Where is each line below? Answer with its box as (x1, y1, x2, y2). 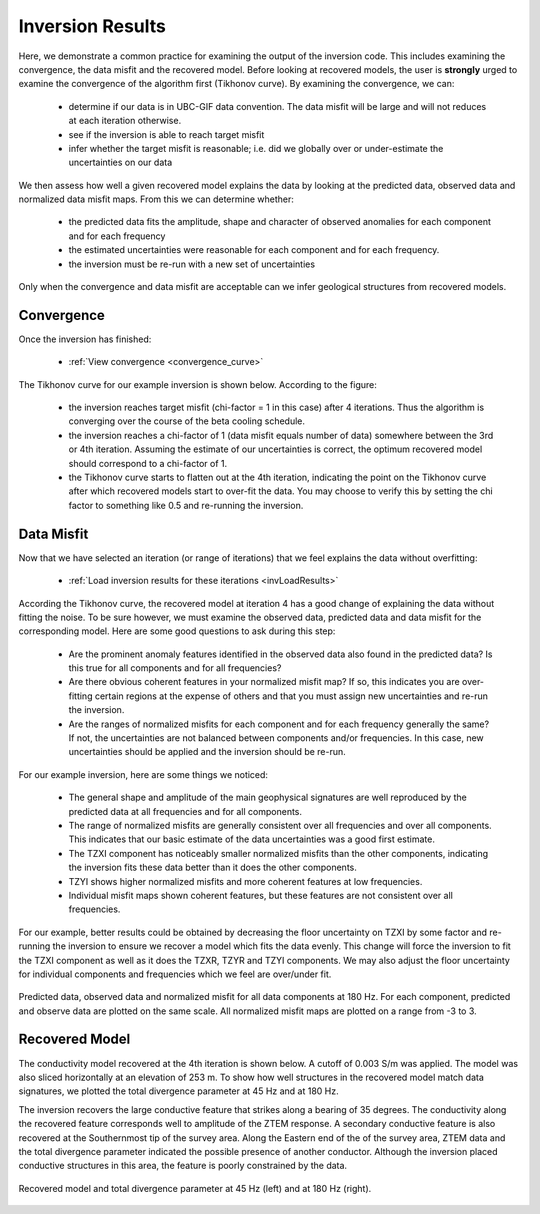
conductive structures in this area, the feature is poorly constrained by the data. (18, 1160, 348, 1172)
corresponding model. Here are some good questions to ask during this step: (18, 625, 336, 637)
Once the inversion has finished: (18, 333, 152, 345)
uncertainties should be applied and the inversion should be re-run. (68, 746, 347, 758)
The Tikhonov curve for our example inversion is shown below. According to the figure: (18, 378, 377, 390)
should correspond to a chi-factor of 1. (68, 457, 228, 469)
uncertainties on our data (68, 156, 173, 169)
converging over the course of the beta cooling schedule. (68, 415, 305, 427)
